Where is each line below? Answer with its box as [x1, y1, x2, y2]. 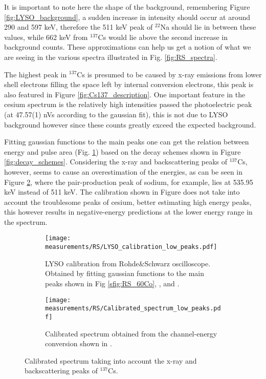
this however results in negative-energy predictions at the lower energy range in [4, 206, 253, 217]
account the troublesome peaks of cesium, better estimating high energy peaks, [4, 196, 252, 207]
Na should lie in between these [160, 22, 256, 32]
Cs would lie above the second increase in [98, 31, 228, 42]
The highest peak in [4, 69, 67, 79]
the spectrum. [4, 216, 48, 227]
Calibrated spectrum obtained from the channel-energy [45, 328, 217, 339]
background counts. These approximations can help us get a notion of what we [4, 41, 251, 52]
